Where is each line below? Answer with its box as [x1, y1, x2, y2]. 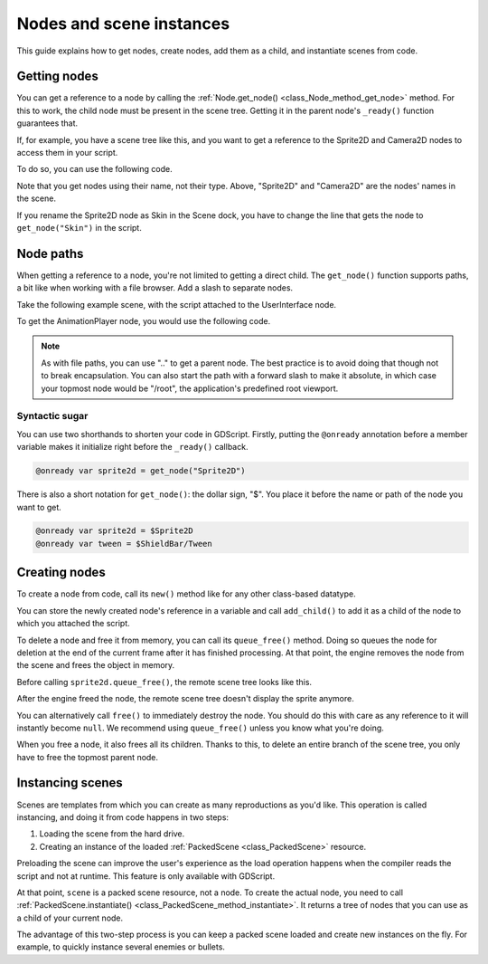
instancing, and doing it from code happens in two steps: [16, 811, 230, 823]
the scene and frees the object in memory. [16, 660, 175, 671]
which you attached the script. [16, 618, 130, 629]
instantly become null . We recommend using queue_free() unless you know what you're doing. [16, 722, 384, 733]
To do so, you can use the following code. [16, 164, 173, 175]
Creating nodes [16, 565, 106, 580]
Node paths [16, 245, 84, 262]
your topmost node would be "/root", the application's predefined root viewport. [41, 383, 339, 394]
